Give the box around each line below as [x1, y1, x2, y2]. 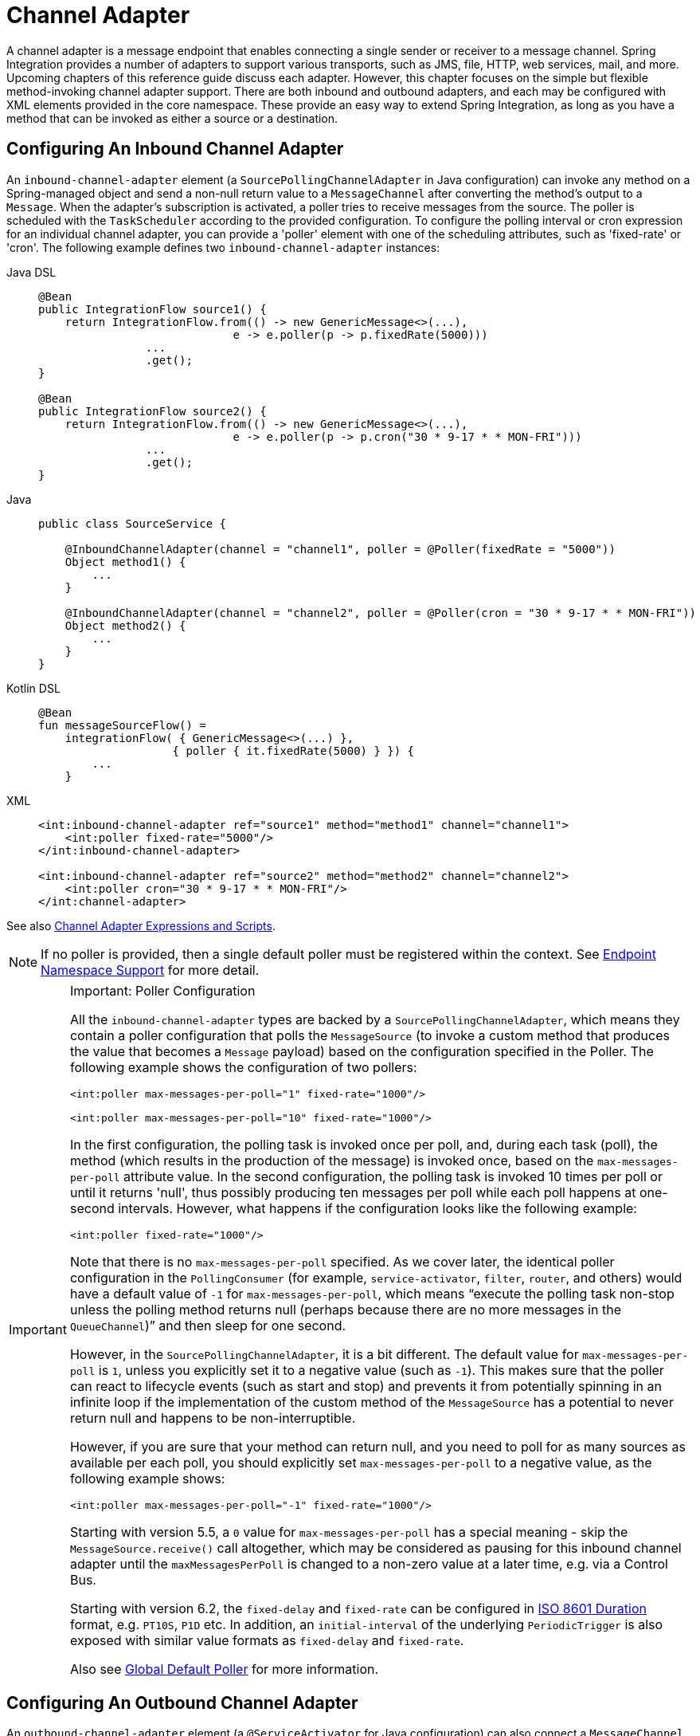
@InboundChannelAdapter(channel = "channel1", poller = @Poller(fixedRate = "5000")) [65, 542, 616, 556]
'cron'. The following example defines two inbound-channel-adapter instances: [6, 240, 440, 254]
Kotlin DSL [6, 681, 61, 695]
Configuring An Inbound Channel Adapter [6, 139, 344, 159]
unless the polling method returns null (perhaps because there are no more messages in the [69, 1301, 621, 1318]
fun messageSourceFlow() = [38, 718, 206, 732]
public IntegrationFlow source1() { [38, 302, 267, 316]
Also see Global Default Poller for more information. [69, 1660, 379, 1677]
